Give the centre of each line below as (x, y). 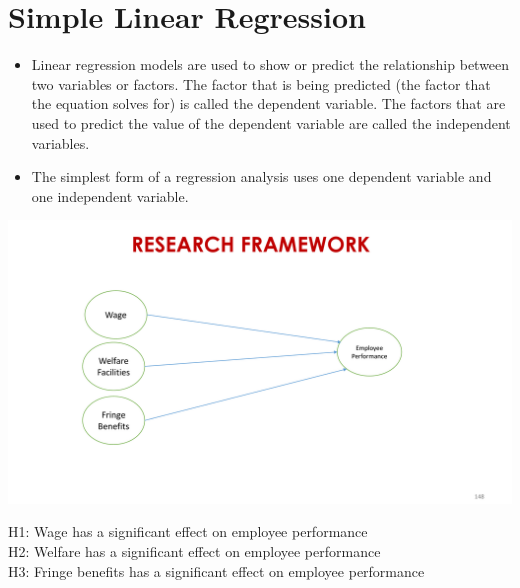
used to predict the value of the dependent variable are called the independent (271, 122)
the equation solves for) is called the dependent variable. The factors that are (268, 103)
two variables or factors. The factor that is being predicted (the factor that (261, 83)
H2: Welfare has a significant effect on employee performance (194, 550)
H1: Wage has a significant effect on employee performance (188, 531)
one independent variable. (110, 195)
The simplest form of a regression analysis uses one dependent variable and (261, 176)
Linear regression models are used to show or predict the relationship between (270, 64)
